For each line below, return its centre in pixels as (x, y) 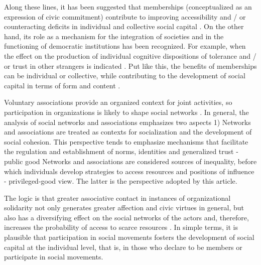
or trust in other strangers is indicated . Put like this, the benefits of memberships (130, 65)
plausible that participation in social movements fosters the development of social (129, 237)
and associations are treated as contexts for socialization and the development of (128, 132)
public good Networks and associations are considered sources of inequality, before (130, 161)
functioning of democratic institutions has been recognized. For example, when (125, 46)
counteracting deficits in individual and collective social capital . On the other (124, 26)
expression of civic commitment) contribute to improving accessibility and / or (125, 16)
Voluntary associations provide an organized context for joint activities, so (118, 102)
